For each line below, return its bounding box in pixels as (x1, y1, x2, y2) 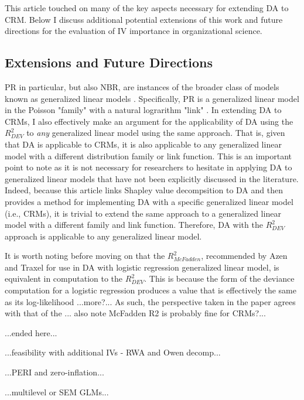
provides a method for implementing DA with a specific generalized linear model (5, 195, 293, 207)
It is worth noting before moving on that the (5, 249, 165, 262)
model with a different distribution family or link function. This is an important (5, 149, 292, 162)
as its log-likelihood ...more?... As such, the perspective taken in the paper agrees (5, 295, 296, 307)
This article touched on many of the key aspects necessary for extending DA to (5, 2, 289, 13)
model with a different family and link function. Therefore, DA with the (5, 218, 263, 231)
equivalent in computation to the (5, 272, 123, 285)
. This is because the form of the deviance (144, 272, 295, 285)
